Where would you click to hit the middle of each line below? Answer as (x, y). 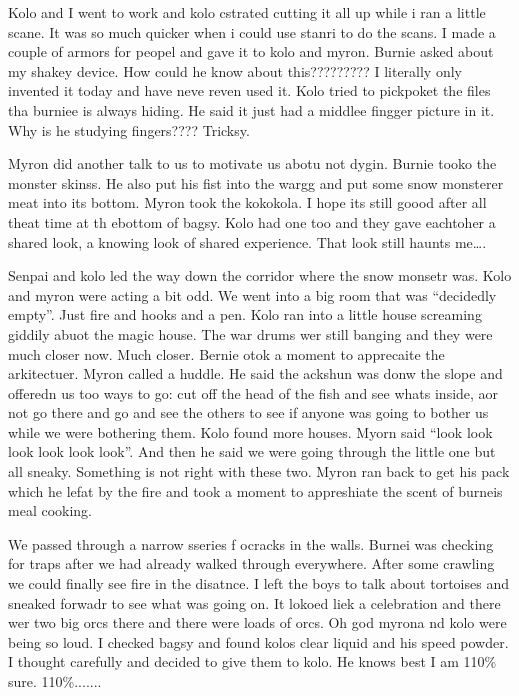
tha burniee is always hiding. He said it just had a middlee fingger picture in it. (251, 109)
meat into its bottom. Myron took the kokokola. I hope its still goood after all (247, 202)
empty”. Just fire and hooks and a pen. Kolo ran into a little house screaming (245, 314)
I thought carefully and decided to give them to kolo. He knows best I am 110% (252, 661)
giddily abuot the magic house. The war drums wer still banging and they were (250, 333)
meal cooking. (50, 510)
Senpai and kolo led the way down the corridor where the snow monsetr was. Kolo (260, 275)
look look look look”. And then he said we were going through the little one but (252, 451)
